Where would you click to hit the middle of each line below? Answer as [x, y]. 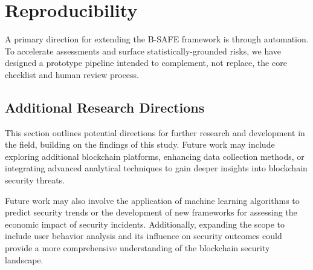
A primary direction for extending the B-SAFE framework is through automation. [157, 39]
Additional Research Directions [105, 107]
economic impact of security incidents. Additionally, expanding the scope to [145, 224]
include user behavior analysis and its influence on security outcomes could [144, 236]
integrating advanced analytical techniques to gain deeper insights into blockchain [156, 168]
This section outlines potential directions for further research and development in [155, 132]
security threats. [35, 180]
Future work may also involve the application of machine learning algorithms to [152, 200]
